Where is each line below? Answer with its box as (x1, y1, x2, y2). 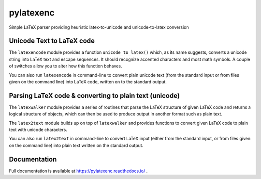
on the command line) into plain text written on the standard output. (9, 142, 144, 148)
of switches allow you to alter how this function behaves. (9, 63, 122, 69)
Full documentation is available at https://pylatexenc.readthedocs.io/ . (9, 168, 148, 174)
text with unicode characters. (9, 127, 67, 133)
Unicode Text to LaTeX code (9, 37, 95, 45)
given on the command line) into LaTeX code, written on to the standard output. (9, 79, 167, 85)
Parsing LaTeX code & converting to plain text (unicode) (9, 91, 180, 99)
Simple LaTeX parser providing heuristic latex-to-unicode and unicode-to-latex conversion (9, 24, 189, 30)
